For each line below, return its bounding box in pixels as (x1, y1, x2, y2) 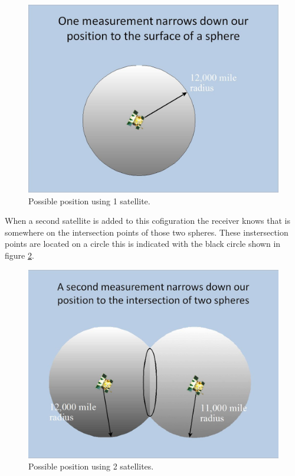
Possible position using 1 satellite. (28, 194, 150, 207)
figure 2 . (5, 249, 34, 261)
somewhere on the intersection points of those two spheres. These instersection (5, 226, 289, 238)
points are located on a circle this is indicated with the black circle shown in (5, 237, 281, 250)
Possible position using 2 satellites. (28, 460, 154, 472)
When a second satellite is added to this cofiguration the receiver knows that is (5, 214, 290, 227)
